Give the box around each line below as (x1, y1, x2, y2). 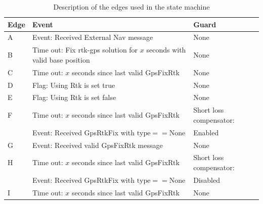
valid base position (32, 54, 90, 65)
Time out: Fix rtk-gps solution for (32, 44, 138, 55)
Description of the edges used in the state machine (53, 2, 210, 12)
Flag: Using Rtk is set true (32, 79, 115, 90)
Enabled (193, 127, 219, 137)
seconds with (146, 44, 186, 55)
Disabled (193, 174, 220, 185)
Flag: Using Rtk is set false (32, 92, 116, 103)
